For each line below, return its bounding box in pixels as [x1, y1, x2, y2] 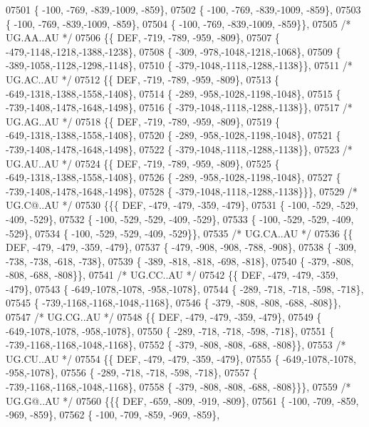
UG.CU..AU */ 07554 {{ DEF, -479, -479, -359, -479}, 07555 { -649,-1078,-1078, [6, 351, 356, 366]
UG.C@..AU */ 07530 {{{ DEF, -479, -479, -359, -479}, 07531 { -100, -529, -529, [6, 197, 358, 212]
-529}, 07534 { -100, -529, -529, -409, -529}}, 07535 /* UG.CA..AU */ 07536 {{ [6, 225, 353, 240]
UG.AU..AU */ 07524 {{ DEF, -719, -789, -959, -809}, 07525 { [6, 155, 280, 170]
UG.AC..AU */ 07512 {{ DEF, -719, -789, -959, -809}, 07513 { [6, 71, 280, 86]
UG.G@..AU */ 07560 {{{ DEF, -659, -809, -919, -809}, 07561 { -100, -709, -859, [6, 393, 359, 408]
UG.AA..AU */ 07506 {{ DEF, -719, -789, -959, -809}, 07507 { [6, 30, 280, 45]
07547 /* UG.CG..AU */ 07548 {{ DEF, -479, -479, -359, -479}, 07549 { [6, 309, 322, 324]
